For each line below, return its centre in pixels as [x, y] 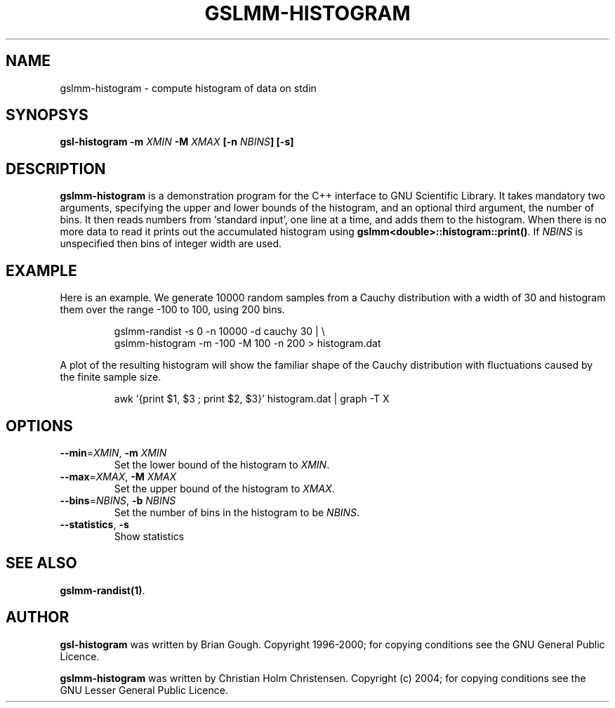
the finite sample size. [111, 377]
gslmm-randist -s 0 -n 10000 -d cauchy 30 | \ [219, 332]
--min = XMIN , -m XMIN [113, 452]
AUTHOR [38, 617]
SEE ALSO [41, 563]
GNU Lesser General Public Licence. [144, 690]
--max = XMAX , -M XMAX [118, 476]
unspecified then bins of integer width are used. [171, 244]
